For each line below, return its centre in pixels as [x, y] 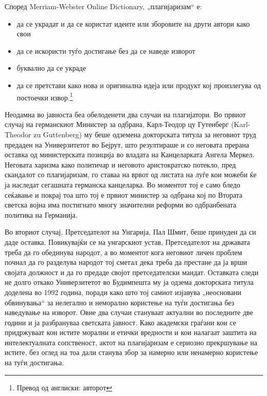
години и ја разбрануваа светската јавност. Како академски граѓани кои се [120, 322]
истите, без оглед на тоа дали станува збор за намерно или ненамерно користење [131, 352]
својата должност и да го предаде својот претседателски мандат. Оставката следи [132, 272]
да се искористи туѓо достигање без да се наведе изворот [106, 50]
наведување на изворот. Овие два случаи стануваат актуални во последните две [129, 312]
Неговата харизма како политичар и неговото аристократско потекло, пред [120, 164]
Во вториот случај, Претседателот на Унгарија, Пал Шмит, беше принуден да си [130, 232]
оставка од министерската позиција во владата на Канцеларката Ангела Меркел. [130, 154]
